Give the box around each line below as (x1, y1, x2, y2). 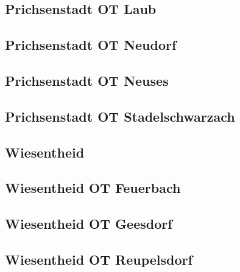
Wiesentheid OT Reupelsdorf (5, 249, 192, 268)
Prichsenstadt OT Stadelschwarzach (5, 106, 235, 125)
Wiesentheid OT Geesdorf (5, 214, 172, 233)
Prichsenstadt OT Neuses (5, 71, 169, 89)
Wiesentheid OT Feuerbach (5, 178, 181, 197)
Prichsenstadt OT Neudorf (5, 35, 177, 54)
